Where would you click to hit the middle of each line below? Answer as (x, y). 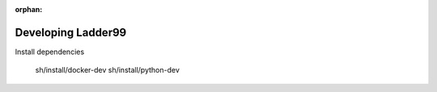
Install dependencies (50, 52)
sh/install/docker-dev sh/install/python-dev (107, 70)
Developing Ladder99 (71, 32)
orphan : (29, 9)
